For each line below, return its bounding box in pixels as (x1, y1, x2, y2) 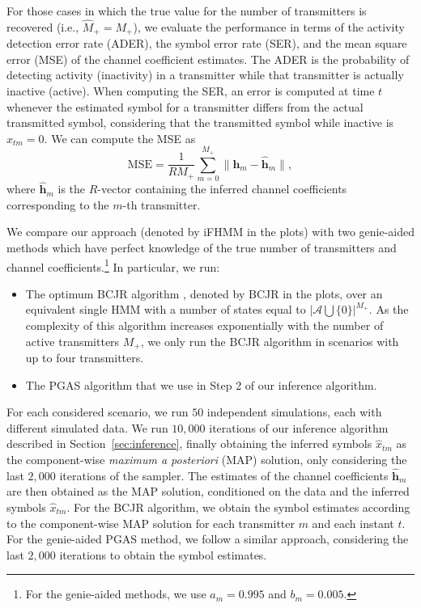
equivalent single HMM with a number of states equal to (25, 301, 306, 318)
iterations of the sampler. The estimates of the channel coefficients (59, 467, 389, 483)
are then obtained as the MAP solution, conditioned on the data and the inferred (6, 483, 410, 500)
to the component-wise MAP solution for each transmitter (6, 514, 295, 531)
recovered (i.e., (6, 18, 79, 35)
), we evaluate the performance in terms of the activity (133, 18, 405, 35)
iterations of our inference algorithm (209, 419, 389, 436)
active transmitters (25, 332, 120, 349)
